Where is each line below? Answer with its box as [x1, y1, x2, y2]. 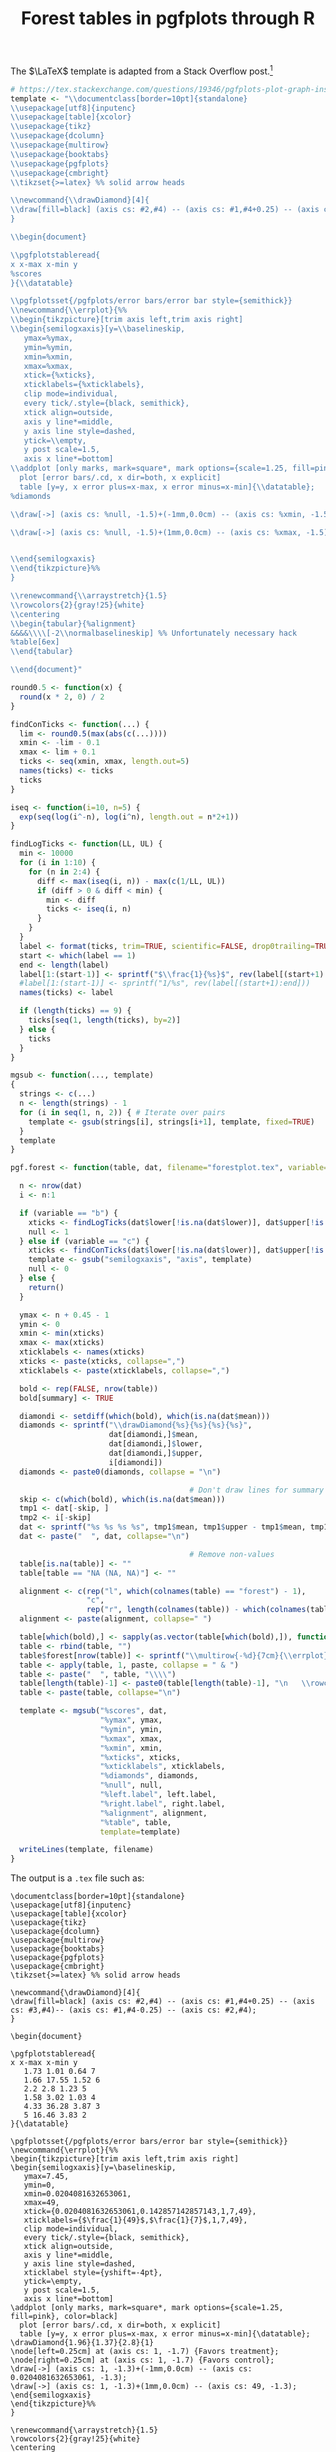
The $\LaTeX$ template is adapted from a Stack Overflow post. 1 [10, 63, 273, 77]
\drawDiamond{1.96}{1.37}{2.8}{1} [10, 2338, 155, 2348]
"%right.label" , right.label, [99, 1798, 226, 1809]
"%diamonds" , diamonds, [99, 1771, 199, 1781]
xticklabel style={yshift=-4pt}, [23, 2268, 163, 2278]
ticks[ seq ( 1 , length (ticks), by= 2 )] [28, 1015, 182, 1026]
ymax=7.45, [23, 2172, 70, 2182]
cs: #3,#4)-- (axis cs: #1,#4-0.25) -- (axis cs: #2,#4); [10, 2005, 257, 2016]
